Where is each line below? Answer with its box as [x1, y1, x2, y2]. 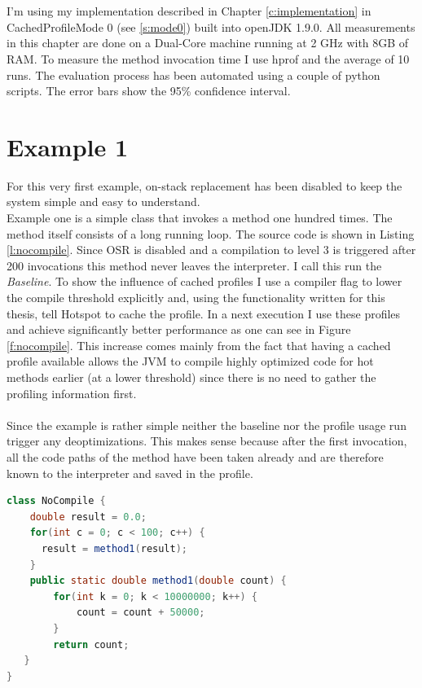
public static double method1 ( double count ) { [29, 575, 287, 587]
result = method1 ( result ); [41, 542, 187, 554]
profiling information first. [7, 384, 137, 401]
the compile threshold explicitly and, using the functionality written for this [7, 289, 385, 306]
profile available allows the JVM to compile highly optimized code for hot [7, 353, 374, 370]
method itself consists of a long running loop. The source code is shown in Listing [7, 225, 415, 242]
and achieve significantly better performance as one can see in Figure [7, 321, 351, 338]
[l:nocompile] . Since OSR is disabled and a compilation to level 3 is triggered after [7, 241, 416, 258]
